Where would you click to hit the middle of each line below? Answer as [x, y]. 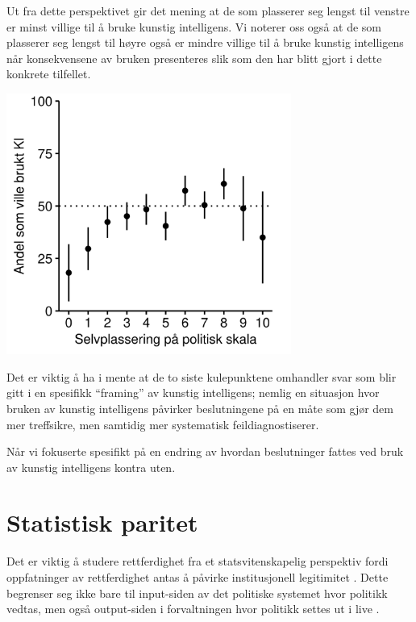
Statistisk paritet [102, 522]
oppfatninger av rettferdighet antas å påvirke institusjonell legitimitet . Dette [198, 577]
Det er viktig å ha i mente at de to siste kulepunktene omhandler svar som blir [202, 376]
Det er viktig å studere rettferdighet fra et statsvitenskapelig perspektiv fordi [198, 561]
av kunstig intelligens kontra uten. [91, 467]
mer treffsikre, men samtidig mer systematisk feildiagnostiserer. [163, 424]
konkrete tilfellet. [49, 74]
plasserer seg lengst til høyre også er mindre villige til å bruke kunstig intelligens [205, 42]
